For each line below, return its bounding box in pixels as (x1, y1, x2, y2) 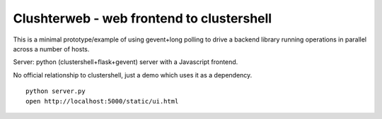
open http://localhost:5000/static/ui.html (25, 97, 179, 105)
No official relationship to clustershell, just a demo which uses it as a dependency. (13, 70, 253, 79)
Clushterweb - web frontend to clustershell (13, 11, 272, 26)
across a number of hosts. (13, 44, 90, 53)
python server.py (25, 87, 86, 95)
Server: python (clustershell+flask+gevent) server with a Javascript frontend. (13, 58, 238, 66)
